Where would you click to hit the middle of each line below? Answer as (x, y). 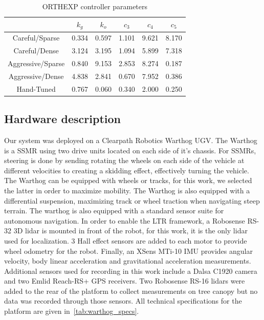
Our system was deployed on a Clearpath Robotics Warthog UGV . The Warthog (131, 140)
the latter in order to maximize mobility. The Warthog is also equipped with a (127, 190)
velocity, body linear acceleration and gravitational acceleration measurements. (128, 261)
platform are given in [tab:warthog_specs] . (72, 311)
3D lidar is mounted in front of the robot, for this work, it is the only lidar (130, 231)
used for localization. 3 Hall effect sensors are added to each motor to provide (126, 240)
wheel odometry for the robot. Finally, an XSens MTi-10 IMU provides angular (128, 251)
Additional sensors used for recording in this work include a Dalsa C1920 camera (131, 271)
